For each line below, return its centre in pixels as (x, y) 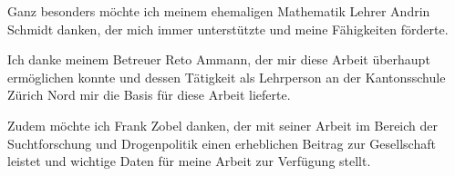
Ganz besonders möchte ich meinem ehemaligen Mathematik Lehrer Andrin (219, 11)
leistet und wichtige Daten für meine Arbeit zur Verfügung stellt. (189, 161)
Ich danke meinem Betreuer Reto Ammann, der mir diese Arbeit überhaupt (219, 59)
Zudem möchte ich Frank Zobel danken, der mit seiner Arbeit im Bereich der (223, 125)
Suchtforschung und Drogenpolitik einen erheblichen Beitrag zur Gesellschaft (222, 143)
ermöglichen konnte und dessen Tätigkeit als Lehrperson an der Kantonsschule (227, 77)
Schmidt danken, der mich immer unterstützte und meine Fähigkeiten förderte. (228, 29)
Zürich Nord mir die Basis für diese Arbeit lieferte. (149, 95)
